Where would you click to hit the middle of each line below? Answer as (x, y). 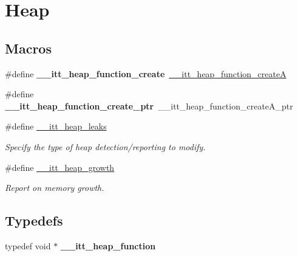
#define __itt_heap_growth (60, 167)
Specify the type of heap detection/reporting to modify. (105, 146)
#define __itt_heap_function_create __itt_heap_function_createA (146, 73)
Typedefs (34, 220)
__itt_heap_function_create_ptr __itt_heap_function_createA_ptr (149, 106)
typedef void (28, 245)
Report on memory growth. (55, 188)
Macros (28, 48)
